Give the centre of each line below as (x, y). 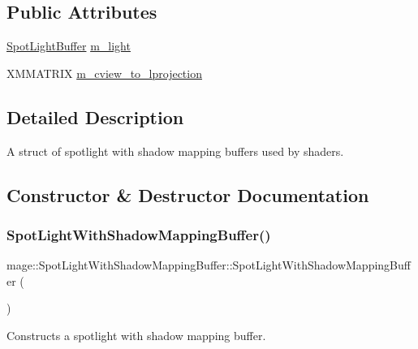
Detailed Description (95, 116)
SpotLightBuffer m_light (69, 46)
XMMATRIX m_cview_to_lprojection (104, 73)
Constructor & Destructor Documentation (188, 194)
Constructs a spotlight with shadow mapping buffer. (136, 335)
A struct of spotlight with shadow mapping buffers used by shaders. (175, 151)
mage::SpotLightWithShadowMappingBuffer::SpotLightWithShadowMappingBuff (209, 265)
